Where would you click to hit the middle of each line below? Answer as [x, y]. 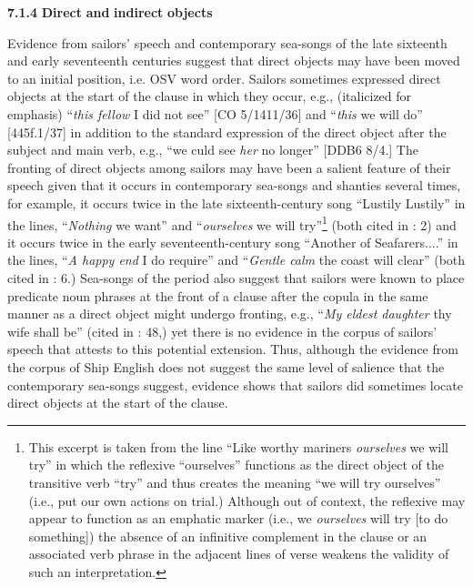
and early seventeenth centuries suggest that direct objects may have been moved [234, 61]
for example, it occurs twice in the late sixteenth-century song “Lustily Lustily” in [236, 202]
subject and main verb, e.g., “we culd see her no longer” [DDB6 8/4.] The [213, 150]
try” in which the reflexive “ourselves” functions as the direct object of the [236, 465]
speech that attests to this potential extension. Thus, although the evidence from [233, 349]
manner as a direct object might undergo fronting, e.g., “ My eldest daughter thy [230, 314]
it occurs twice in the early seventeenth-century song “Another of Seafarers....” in [233, 242]
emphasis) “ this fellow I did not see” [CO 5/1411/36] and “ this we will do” [215, 113]
